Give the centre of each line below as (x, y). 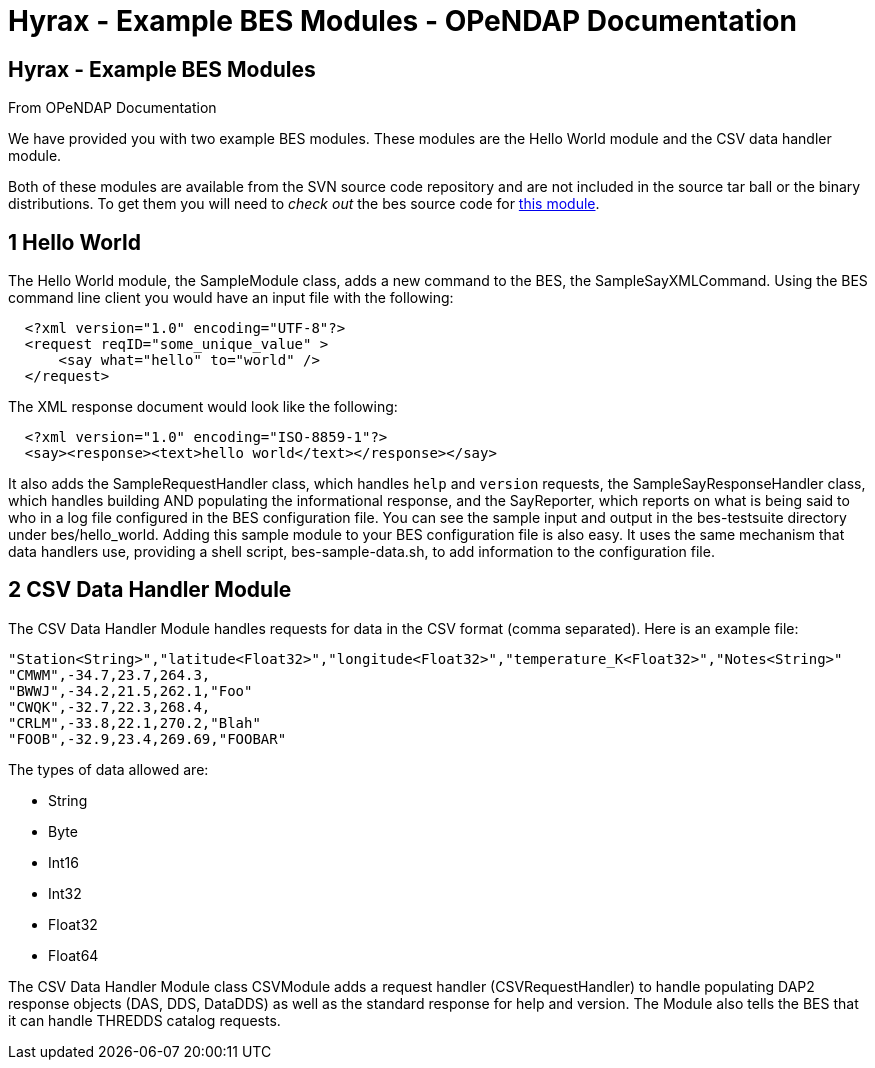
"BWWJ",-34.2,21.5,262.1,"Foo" (130, 690)
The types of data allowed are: (108, 769)
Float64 (73, 955)
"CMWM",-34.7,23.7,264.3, (109, 674)
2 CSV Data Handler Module (150, 590)
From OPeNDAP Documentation (112, 108)
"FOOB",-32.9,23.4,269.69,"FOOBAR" (147, 738)
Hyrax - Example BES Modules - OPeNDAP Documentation (402, 21)
